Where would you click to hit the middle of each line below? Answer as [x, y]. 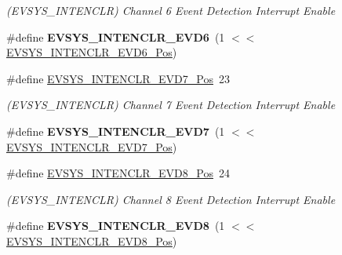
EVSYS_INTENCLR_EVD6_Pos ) [92, 52]
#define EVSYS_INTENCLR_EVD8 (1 [116, 226]
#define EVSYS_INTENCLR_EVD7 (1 [116, 131]
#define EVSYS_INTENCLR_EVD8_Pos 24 [118, 173]
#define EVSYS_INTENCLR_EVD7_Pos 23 [118, 78]
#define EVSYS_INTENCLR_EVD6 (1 [116, 36]
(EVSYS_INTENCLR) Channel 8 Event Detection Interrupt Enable [171, 199]
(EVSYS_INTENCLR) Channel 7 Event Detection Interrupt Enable [171, 105]
